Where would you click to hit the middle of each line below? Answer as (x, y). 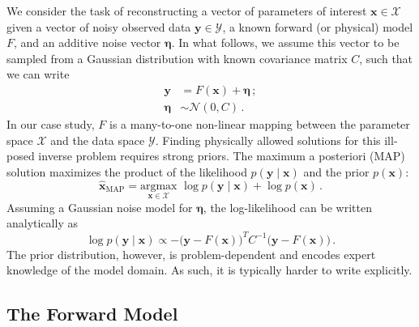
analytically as (42, 223)
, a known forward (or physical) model (318, 26)
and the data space (98, 140)
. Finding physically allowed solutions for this (268, 140)
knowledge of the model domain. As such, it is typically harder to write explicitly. (209, 270)
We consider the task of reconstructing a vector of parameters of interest (187, 11)
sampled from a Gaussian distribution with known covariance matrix (177, 58)
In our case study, (51, 124)
